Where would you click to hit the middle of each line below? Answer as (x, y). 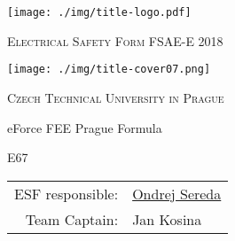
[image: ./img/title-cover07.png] (109, 70)
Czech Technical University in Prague (116, 97)
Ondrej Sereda (177, 193)
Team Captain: (72, 219)
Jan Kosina (167, 219)
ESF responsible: (67, 193)
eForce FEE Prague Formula (85, 127)
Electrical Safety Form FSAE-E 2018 (115, 40)
